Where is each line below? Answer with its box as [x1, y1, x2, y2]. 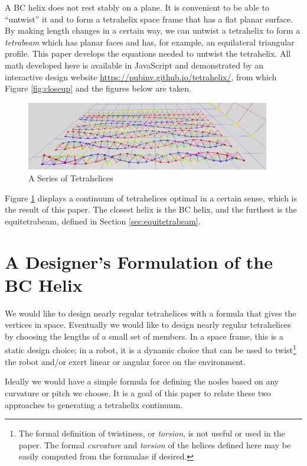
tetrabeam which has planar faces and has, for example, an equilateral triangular [5, 35, 295, 48]
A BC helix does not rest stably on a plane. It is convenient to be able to [5, 1, 270, 13]
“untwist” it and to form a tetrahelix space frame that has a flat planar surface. [5, 12, 293, 25]
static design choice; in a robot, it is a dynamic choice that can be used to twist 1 [5, 342, 296, 356]
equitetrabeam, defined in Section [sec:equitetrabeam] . [5, 214, 201, 227]
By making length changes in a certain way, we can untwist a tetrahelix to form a [5, 24, 301, 37]
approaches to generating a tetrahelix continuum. [5, 398, 183, 410]
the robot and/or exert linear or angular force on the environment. [5, 355, 246, 367]
